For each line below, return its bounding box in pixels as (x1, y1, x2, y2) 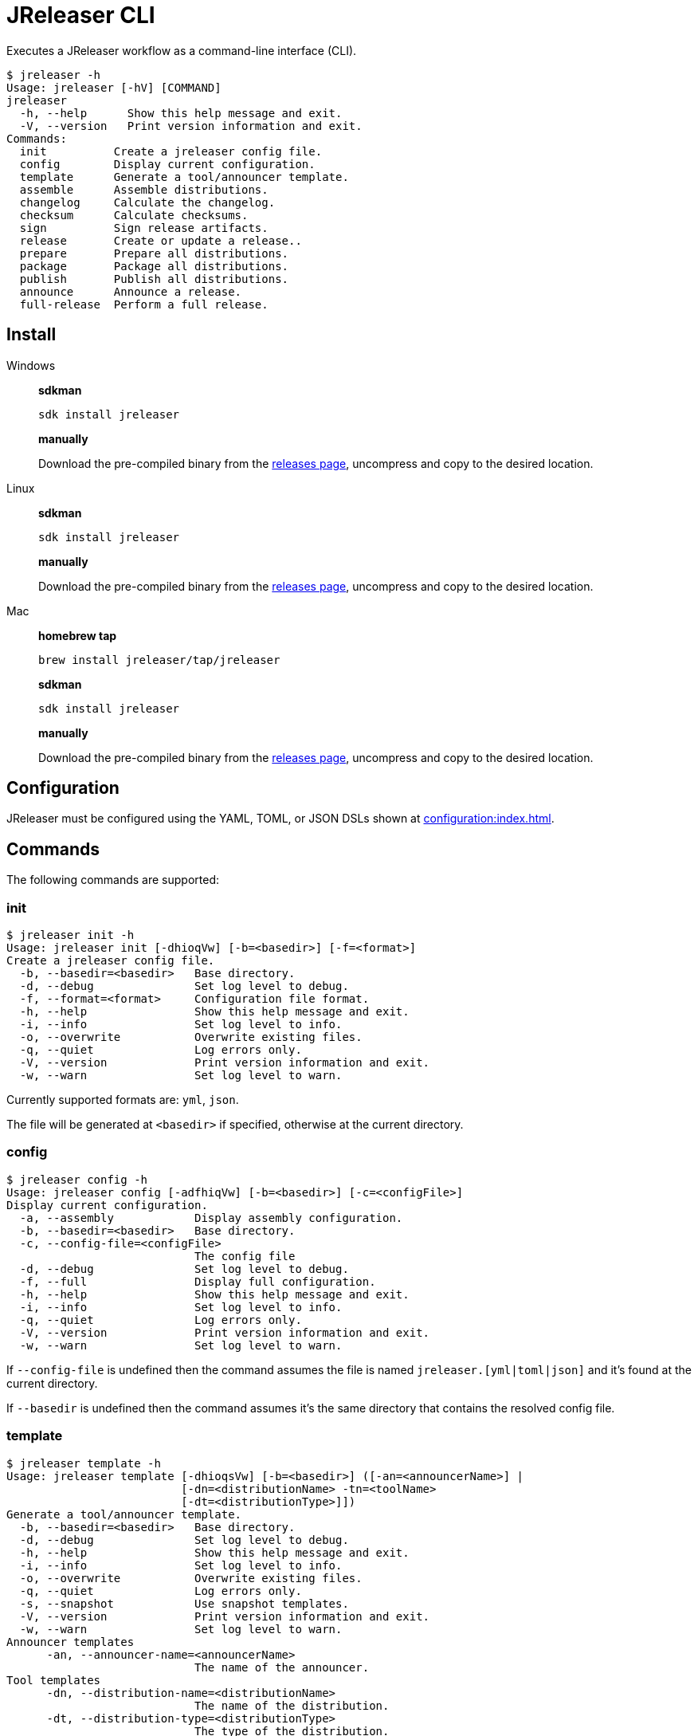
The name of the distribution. (194, 1699, 390, 1712)
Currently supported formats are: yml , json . (6, 1093, 239, 1107)
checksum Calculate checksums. (19, 208, 249, 222)
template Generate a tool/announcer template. (19, 170, 349, 183)
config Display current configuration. (19, 157, 316, 171)
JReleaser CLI (6, 2, 155, 29)
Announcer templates (6, 1635, 135, 1648)
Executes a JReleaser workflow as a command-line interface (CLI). (6, 43, 357, 57)
